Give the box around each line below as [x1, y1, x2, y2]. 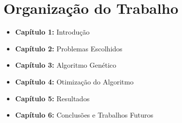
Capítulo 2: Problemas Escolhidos [15, 43, 122, 53]
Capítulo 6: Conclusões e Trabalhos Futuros [15, 110, 153, 120]
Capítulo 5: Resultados [15, 93, 90, 103]
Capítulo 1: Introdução [15, 27, 90, 37]
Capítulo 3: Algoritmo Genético [15, 60, 117, 70]
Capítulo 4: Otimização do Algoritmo [15, 76, 134, 86]
